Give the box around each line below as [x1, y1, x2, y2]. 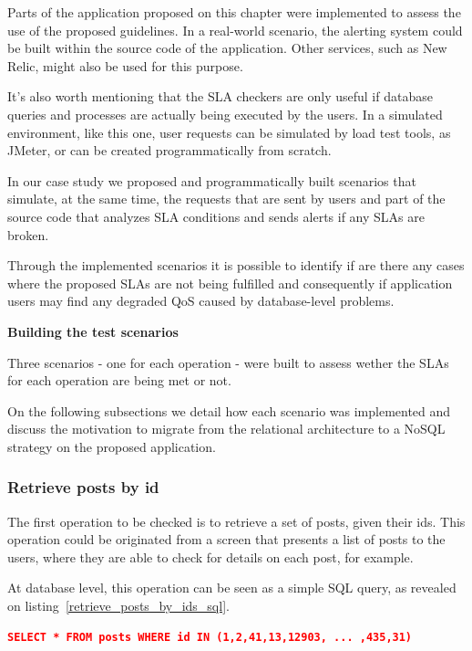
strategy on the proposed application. [7, 436, 216, 456]
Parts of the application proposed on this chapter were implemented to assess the [7, 3, 461, 21]
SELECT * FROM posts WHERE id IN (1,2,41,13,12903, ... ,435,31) [7, 630, 413, 644]
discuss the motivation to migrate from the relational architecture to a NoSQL [7, 419, 446, 438]
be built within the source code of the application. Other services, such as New [7, 38, 447, 58]
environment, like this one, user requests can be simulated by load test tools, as [7, 122, 451, 142]
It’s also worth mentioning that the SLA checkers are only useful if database [7, 87, 433, 106]
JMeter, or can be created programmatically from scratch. [7, 141, 332, 160]
